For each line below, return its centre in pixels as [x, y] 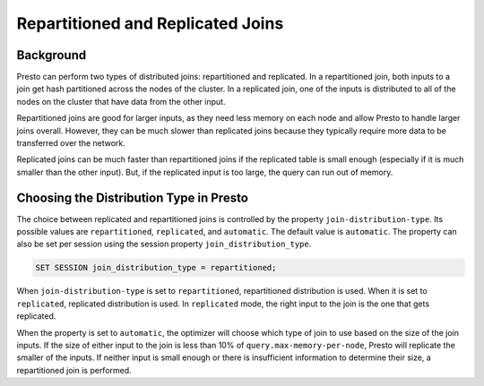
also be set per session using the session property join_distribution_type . [164, 244]
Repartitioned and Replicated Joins [150, 23]
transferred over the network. [71, 143]
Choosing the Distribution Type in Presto [132, 197]
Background [52, 55]
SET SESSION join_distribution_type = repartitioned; [156, 268]
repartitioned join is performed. [74, 370]
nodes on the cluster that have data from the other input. [121, 101]
